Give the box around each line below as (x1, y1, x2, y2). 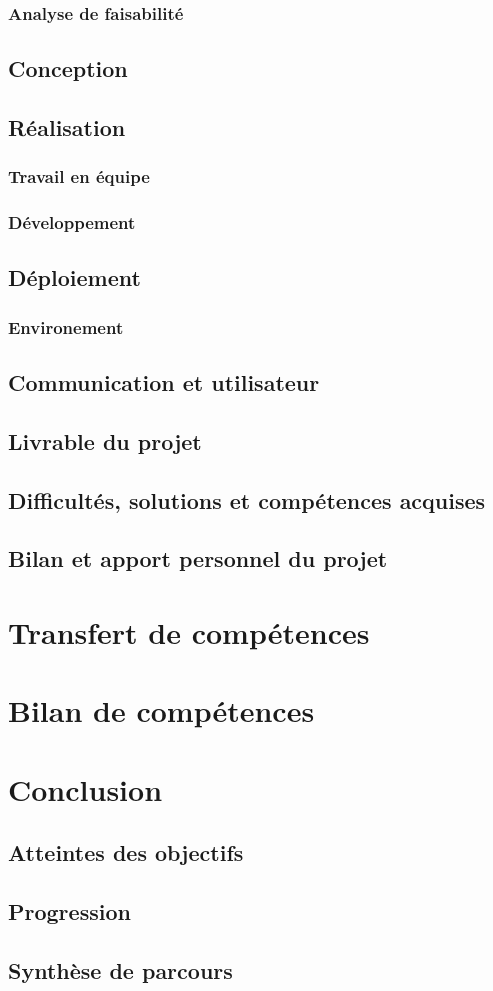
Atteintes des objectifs (8, 837, 244, 868)
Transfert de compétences (8, 612, 370, 653)
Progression (8, 896, 131, 927)
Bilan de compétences (8, 690, 315, 731)
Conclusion (8, 768, 163, 809)
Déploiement (8, 262, 141, 293)
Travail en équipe (8, 164, 150, 189)
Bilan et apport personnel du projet (8, 543, 388, 574)
